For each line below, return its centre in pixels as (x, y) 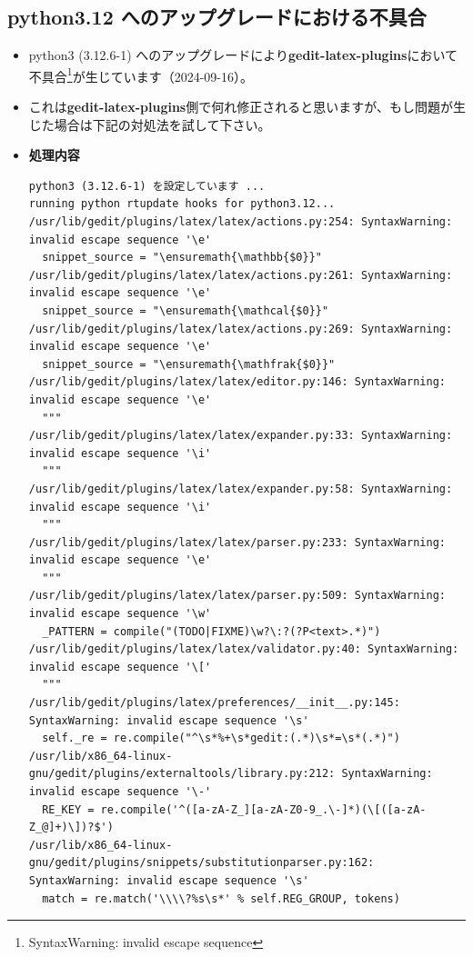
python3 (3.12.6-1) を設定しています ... (147, 186)
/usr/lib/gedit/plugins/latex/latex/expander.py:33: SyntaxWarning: (241, 436)
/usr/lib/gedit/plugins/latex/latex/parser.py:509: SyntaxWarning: (237, 596)
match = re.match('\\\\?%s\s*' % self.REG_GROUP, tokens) (221, 898)
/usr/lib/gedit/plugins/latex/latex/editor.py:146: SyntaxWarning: (237, 382)
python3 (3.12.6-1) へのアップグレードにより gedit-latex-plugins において (243, 55)
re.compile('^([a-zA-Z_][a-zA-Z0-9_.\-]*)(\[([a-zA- (263, 809)
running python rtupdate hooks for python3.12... (182, 204)
